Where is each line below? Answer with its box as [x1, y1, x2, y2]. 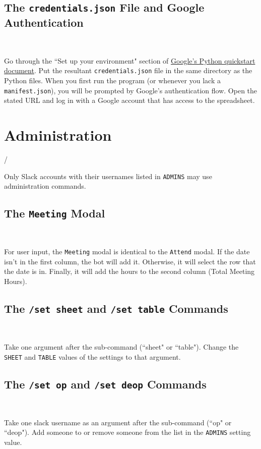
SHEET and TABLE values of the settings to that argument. [4, 351, 181, 362]
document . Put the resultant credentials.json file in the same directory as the [4, 65, 252, 76]
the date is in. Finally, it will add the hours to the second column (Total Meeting [4, 266, 255, 276]
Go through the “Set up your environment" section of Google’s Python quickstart [4, 55, 255, 66]
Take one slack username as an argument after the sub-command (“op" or [4, 417, 232, 427]
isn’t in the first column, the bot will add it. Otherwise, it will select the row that [4, 256, 256, 266]
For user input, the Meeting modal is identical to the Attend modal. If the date [4, 246, 250, 257]
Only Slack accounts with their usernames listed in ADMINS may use [4, 171, 212, 181]
